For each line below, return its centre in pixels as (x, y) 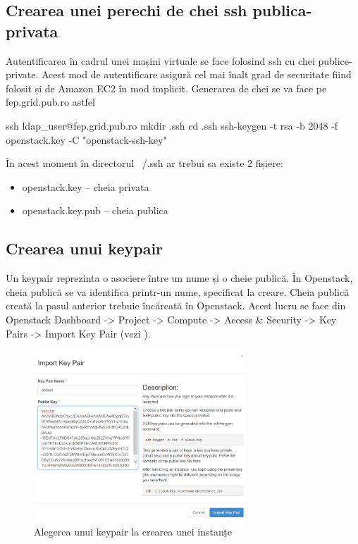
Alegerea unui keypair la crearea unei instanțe (133, 531)
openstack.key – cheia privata (86, 186)
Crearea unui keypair (85, 248)
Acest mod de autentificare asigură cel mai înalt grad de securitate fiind (196, 74)
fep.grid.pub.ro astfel (50, 102)
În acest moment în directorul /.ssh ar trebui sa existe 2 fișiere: (144, 163)
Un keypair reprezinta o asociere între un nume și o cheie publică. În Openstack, (179, 278)
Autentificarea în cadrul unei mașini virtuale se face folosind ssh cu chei (160, 60)
